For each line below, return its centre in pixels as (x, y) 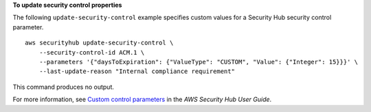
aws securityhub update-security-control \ (99, 43)
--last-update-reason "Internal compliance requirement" (137, 71)
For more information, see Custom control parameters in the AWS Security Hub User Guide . (142, 100)
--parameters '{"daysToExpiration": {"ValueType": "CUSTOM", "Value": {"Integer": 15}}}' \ (199, 62)
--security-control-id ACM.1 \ (92, 52)
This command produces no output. (64, 87)
